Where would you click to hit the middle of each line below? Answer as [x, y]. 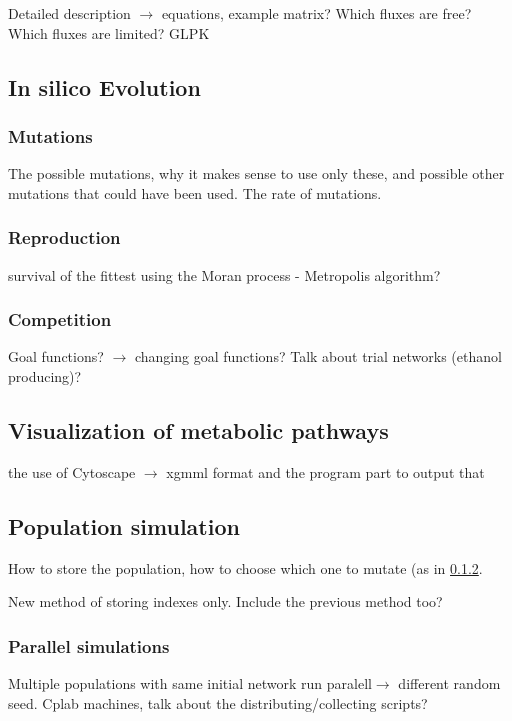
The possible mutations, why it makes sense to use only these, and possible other [256, 173]
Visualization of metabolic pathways [198, 429]
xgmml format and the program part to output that [325, 471]
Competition [60, 319]
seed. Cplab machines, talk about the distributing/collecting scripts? [218, 702]
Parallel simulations [89, 645]
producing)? [45, 376]
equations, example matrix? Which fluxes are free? [316, 13]
